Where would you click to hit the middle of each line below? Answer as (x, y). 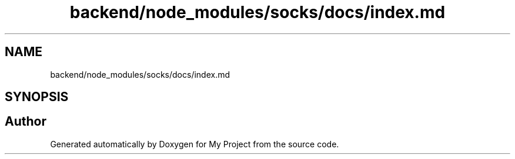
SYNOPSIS (37, 97)
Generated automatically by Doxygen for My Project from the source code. (195, 144)
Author (26, 122)
